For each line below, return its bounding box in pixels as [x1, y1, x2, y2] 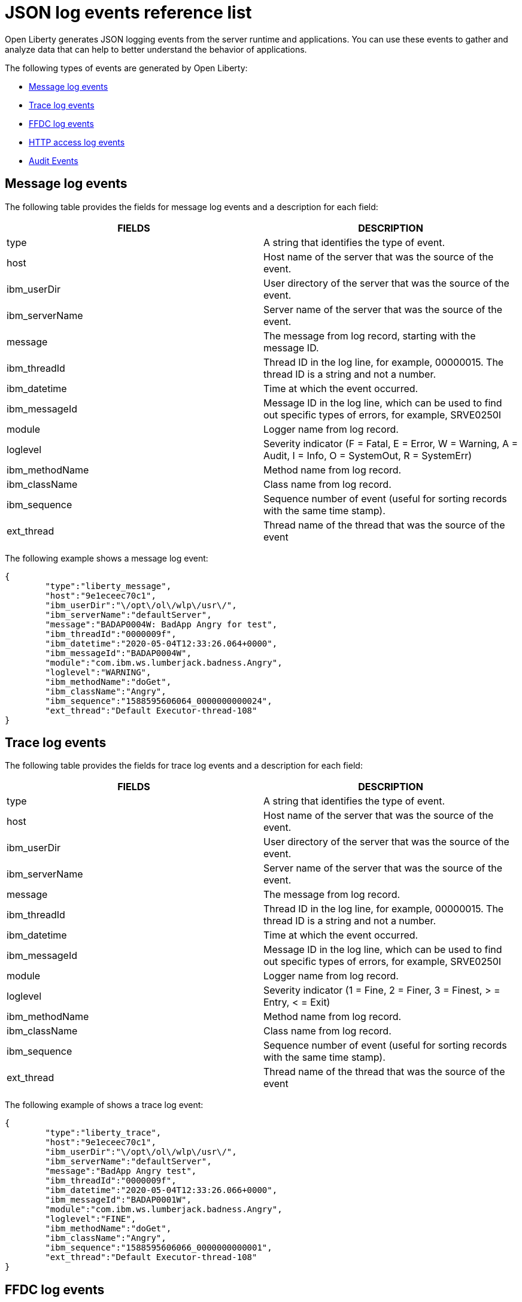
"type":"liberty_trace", [45, 1128, 162, 1138]
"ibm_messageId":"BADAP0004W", [45, 648, 192, 658]
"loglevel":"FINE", [45, 1214, 136, 1224]
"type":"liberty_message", [45, 581, 172, 591]
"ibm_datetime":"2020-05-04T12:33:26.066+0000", [45, 1185, 278, 1195]
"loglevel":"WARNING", [45, 667, 151, 677]
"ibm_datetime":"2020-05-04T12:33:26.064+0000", [45, 638, 278, 648]
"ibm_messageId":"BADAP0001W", [45, 1195, 192, 1205]
